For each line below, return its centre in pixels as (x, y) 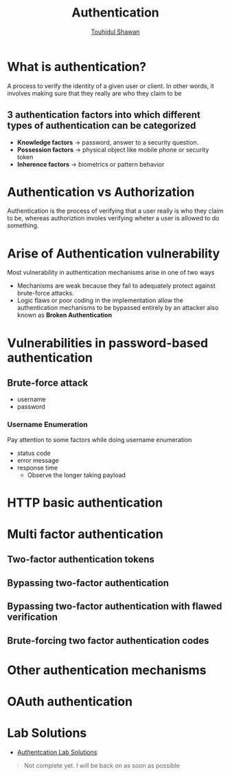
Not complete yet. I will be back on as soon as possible (102, 765)
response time (37, 468)
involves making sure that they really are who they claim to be (94, 93)
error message (38, 460)
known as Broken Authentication (64, 315)
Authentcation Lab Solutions (57, 752)
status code (34, 453)
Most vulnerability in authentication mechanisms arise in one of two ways (111, 273)
